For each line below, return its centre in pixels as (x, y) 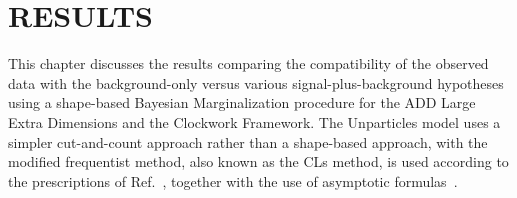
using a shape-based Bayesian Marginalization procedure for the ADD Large (242, 102)
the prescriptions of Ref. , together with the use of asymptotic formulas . (233, 180)
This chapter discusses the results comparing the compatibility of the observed (248, 63)
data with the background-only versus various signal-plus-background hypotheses (256, 82)
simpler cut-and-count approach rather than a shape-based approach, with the (248, 141)
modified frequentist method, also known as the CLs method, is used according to (258, 161)
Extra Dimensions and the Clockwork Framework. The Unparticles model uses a (254, 121)
